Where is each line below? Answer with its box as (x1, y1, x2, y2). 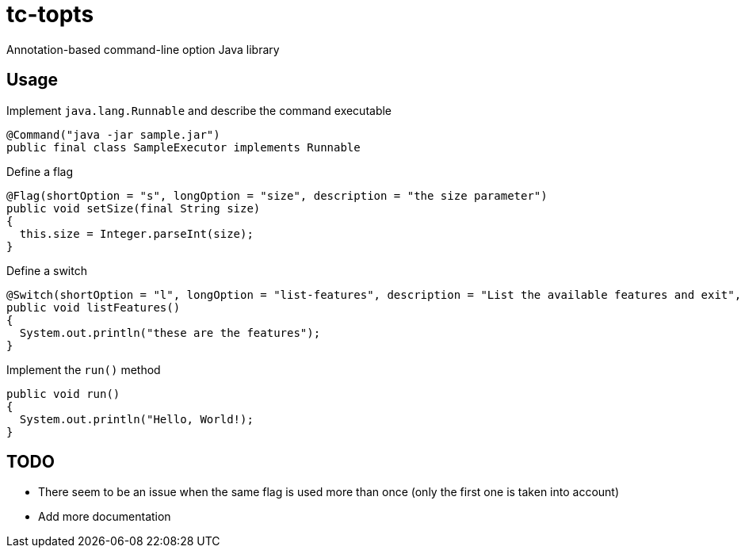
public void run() (6, 387, 120, 400)
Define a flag (6, 164, 74, 178)
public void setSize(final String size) (6, 201, 261, 215)
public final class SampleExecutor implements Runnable (6, 140, 361, 154)
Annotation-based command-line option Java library (6, 42, 280, 56)
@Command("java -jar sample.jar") (6, 128, 220, 141)
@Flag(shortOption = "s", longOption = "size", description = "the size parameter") (6, 189, 548, 202)
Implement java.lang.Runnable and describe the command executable (6, 103, 392, 117)
